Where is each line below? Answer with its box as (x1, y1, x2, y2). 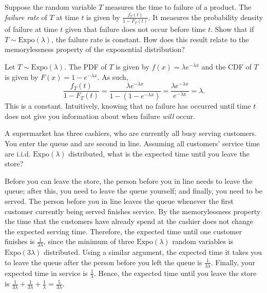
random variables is (172, 236, 234, 247)
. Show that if (211, 24, 254, 35)
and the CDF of (201, 61, 252, 72)
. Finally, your (211, 256, 255, 267)
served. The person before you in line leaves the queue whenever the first (5, 195, 234, 206)
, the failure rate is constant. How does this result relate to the (51, 33, 249, 44)
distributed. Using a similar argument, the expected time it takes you (44, 247, 262, 257)
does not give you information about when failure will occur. (5, 110, 195, 121)
